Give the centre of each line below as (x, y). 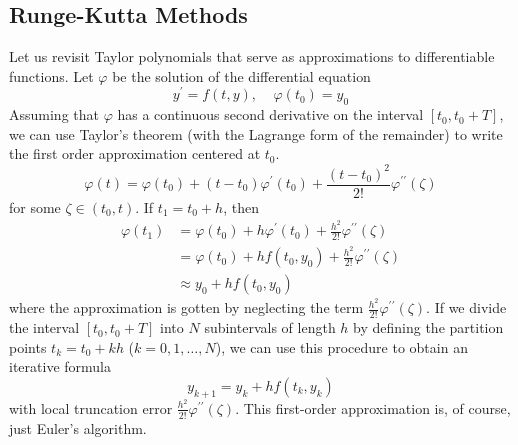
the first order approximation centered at (135, 153)
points (28, 346)
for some (35, 206)
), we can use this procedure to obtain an (341, 346)
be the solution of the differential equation (241, 75)
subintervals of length (270, 327)
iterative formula (60, 366)
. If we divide (466, 307)
